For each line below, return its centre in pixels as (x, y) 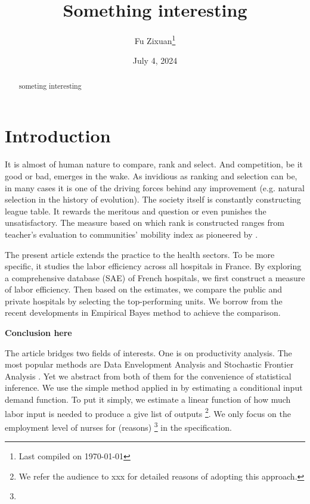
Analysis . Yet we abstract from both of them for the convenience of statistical (148, 376)
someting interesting (50, 85)
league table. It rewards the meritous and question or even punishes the (136, 211)
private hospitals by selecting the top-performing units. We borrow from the (144, 301)
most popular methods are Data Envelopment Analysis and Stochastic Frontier (149, 364)
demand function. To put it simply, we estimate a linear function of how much (148, 399)
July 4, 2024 (155, 60)
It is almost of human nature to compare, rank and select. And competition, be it (154, 164)
